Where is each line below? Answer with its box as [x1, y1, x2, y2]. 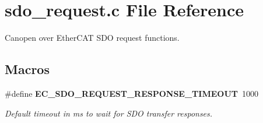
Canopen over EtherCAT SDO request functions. [5, 31, 180, 44]
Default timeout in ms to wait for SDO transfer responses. [5, 107, 213, 119]
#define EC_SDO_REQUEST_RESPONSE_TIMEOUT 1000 [5, 87, 258, 99]
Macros [5, 60, 50, 78]
